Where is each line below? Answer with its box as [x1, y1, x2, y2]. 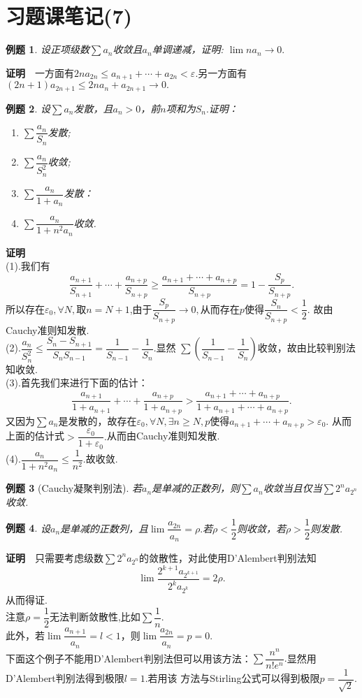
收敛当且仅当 [263, 481, 322, 495]
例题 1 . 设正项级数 [6, 42, 89, 57]
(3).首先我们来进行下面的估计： [6, 375, 148, 390]
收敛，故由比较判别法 [257, 340, 356, 355]
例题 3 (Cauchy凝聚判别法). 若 [6, 481, 143, 495]
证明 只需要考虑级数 [6, 550, 103, 565]
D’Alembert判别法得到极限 [6, 671, 124, 685]
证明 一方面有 [6, 65, 74, 80]
